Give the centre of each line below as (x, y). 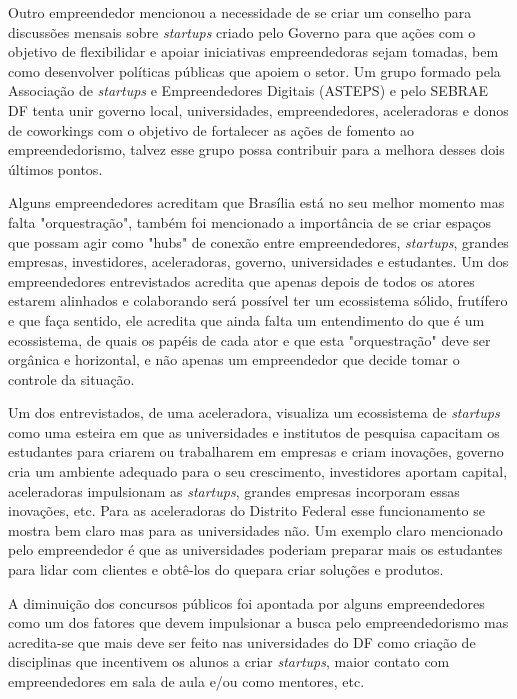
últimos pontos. (55, 168)
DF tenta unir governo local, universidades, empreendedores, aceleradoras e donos (258, 109)
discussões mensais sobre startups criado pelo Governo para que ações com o (242, 31)
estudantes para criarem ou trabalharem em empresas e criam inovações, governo (256, 451)
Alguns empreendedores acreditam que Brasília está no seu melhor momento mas (256, 202)
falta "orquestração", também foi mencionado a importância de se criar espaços (250, 221)
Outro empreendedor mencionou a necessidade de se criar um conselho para (240, 12)
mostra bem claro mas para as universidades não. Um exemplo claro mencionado (255, 529)
